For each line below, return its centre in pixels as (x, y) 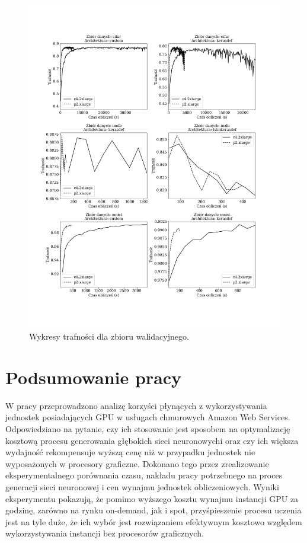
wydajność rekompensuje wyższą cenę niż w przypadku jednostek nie (130, 452)
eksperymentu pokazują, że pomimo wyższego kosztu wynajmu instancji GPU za (152, 498)
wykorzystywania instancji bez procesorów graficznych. (105, 533)
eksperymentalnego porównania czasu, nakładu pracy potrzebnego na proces (144, 475)
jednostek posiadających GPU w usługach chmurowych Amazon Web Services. (148, 417)
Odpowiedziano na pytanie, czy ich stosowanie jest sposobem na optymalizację (148, 428)
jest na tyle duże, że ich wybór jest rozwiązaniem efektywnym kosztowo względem (154, 521)
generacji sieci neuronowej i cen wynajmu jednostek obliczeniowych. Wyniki (142, 486)
